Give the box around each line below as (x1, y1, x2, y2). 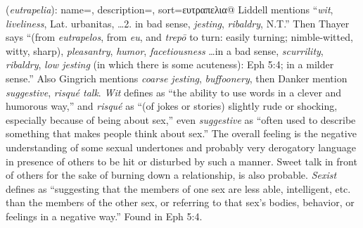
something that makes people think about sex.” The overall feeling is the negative (6, 126, 357, 141)
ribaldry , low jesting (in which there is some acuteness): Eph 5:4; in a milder (6, 57, 334, 72)
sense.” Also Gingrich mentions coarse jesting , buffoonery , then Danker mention (6, 70, 348, 85)
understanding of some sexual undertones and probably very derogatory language (6, 139, 356, 154)
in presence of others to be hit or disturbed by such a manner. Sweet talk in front (6, 153, 357, 168)
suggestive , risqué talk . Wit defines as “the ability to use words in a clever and (6, 84, 342, 99)
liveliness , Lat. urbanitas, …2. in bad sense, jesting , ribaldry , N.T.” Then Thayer (6, 15, 350, 30)
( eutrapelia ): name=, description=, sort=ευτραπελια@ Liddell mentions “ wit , (6, 2, 333, 16)
